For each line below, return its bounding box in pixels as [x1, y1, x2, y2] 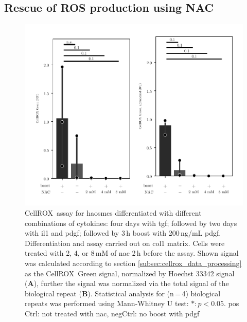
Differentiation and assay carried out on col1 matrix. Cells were [25, 237, 225, 248]
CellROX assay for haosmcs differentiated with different [25, 207, 202, 218]
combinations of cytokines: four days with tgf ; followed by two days [25, 217, 237, 228]
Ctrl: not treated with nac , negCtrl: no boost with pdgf [25, 308, 200, 318]
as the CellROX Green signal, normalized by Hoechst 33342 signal [25, 268, 235, 278]
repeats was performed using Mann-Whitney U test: [25, 298, 189, 309]
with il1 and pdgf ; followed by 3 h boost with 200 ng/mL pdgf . [25, 228, 221, 238]
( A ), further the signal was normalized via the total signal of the [25, 278, 229, 289]
